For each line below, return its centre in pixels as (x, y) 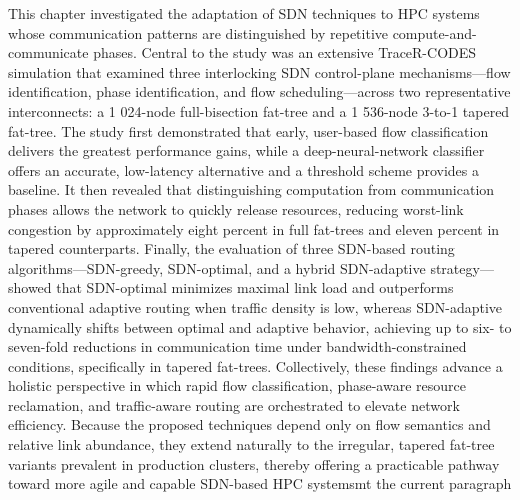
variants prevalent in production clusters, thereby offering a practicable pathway (254, 463)
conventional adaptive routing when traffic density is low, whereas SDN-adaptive (255, 306)
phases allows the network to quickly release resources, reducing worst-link (236, 208)
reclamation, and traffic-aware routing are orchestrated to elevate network (234, 404)
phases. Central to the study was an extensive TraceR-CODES (285, 52)
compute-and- (434, 32)
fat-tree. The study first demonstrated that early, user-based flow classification (248, 130)
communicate (48, 52)
